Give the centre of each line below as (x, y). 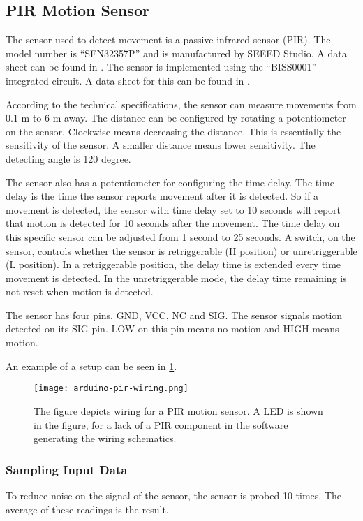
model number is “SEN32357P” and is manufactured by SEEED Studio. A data (176, 53)
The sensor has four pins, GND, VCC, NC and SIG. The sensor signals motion (174, 315)
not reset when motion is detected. (80, 292)
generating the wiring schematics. (105, 438)
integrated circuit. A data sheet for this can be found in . (128, 80)
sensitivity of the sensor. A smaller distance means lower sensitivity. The (161, 145)
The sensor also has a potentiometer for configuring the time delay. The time (170, 182)
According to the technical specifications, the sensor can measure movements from (181, 104)
